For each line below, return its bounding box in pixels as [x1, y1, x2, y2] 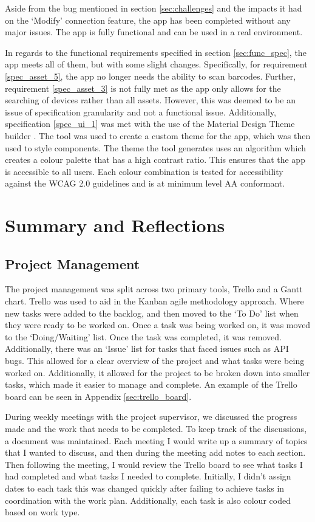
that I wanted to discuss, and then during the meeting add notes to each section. [5, 446, 306, 459]
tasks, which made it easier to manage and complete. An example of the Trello [5, 378, 297, 391]
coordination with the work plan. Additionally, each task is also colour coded [5, 493, 291, 506]
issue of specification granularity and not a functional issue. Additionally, [5, 105, 276, 118]
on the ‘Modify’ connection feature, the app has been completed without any [5, 13, 291, 26]
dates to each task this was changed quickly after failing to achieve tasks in [5, 481, 285, 494]
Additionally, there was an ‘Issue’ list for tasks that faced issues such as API [5, 342, 289, 355]
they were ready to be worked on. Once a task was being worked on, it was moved [5, 318, 311, 331]
